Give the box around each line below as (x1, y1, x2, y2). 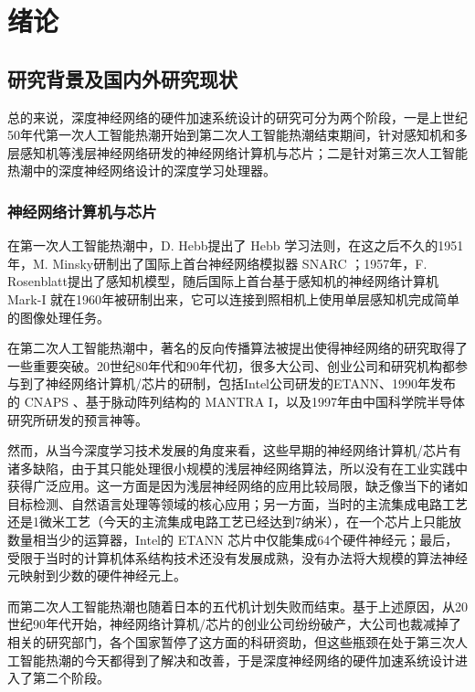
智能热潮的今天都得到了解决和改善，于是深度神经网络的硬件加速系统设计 (19, 650, 455, 669)
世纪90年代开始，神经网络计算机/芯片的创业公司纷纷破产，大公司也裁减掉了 (7, 614, 461, 633)
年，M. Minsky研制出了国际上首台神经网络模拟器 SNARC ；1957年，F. (7, 253, 427, 272)
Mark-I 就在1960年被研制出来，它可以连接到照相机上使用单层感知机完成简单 (7, 289, 460, 308)
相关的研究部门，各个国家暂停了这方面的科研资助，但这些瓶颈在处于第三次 (7, 633, 455, 652)
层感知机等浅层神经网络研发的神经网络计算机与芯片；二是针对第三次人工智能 (7, 143, 468, 162)
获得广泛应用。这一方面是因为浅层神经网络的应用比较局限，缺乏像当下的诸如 (7, 476, 468, 495)
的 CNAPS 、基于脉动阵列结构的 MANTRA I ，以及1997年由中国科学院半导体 (7, 391, 465, 410)
